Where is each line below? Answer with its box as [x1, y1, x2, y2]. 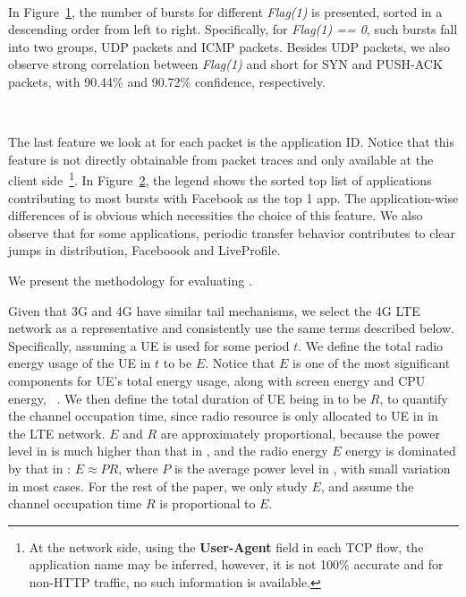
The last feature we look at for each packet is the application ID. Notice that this [8, 132, 455, 151]
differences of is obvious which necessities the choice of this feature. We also [8, 206, 423, 225]
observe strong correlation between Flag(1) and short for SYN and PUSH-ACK [8, 55, 443, 73]
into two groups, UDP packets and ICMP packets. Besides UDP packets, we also [8, 37, 451, 55]
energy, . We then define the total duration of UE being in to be [8, 388, 367, 407]
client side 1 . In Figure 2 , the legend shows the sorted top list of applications [8, 168, 432, 189]
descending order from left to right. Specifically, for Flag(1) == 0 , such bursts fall [8, 20, 458, 38]
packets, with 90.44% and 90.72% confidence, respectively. [8, 72, 326, 90]
